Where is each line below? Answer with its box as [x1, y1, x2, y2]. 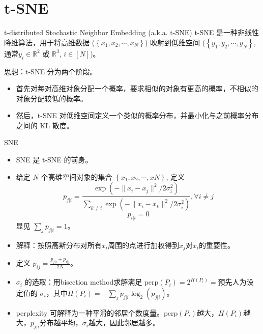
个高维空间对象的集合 [41, 171, 112, 182]
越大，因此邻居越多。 [88, 317, 160, 328]
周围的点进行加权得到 [107, 239, 179, 250]
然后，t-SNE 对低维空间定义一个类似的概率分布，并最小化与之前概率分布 [16, 110, 259, 121]
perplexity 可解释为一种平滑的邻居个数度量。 [16, 307, 164, 318]
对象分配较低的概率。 [16, 93, 87, 103]
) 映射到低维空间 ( [145, 37, 206, 47]
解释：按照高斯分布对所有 [16, 239, 102, 250]
